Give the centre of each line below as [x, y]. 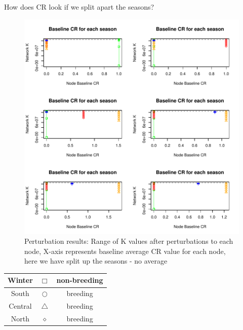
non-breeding [80, 280]
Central [20, 306]
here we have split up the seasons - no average [96, 261]
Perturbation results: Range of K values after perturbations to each [129, 241]
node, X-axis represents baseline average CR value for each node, [125, 251]
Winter [20, 280]
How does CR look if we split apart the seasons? [79, 7]
